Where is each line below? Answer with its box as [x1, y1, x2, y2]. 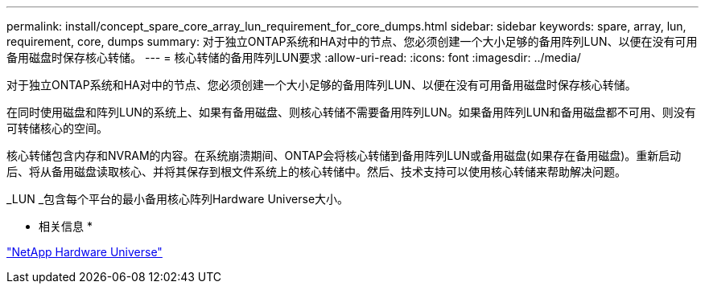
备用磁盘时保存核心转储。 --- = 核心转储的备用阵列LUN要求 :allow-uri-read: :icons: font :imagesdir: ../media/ [6, 51, 581, 64]
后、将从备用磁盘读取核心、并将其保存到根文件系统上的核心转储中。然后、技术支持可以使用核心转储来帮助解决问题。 [6, 165, 626, 178]
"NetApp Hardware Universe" [6, 245, 163, 259]
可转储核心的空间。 [6, 121, 108, 135]
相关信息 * [39, 219, 93, 233]
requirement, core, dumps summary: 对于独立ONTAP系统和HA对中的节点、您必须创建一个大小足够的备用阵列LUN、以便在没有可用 [6, 35, 698, 48]
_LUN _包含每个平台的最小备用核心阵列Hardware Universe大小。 [6, 192, 349, 206]
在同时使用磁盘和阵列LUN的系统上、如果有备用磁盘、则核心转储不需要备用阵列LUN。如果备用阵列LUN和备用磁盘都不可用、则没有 [6, 105, 696, 119]
